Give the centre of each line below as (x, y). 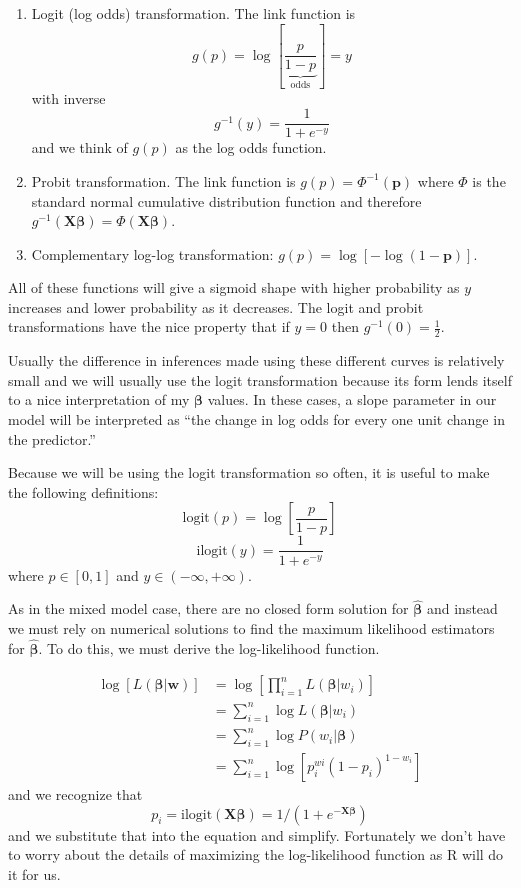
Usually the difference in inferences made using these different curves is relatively (256, 360)
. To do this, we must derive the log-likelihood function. (209, 647)
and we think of (79, 147)
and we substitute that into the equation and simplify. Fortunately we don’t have (257, 834)
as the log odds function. (251, 147)
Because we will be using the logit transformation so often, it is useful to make (249, 472)
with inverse (68, 97)
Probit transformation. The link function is (163, 180)
